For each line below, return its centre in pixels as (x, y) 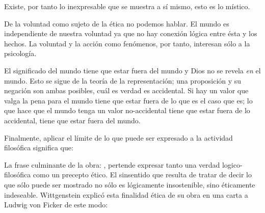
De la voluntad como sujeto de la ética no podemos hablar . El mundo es (117, 23)
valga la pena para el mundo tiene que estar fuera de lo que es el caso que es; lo (128, 100)
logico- (232, 164)
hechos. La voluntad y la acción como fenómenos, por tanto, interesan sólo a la (127, 43)
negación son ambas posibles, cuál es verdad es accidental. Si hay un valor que (126, 90)
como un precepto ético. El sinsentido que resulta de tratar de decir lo (142, 175)
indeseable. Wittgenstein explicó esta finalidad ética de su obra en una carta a (126, 194)
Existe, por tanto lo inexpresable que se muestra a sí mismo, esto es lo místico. (127, 6)
